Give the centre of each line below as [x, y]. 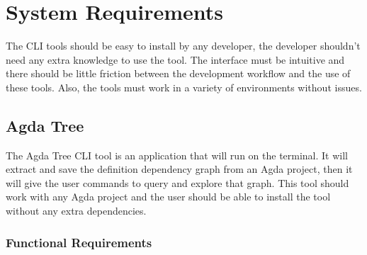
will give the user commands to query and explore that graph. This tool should [177, 182]
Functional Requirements [79, 242]
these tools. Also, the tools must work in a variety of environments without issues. [184, 87]
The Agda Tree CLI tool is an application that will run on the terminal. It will [177, 155]
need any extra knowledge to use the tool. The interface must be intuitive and [175, 59]
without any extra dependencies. [76, 211]
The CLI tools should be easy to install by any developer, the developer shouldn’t [183, 46]
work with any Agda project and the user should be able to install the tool [168, 197]
